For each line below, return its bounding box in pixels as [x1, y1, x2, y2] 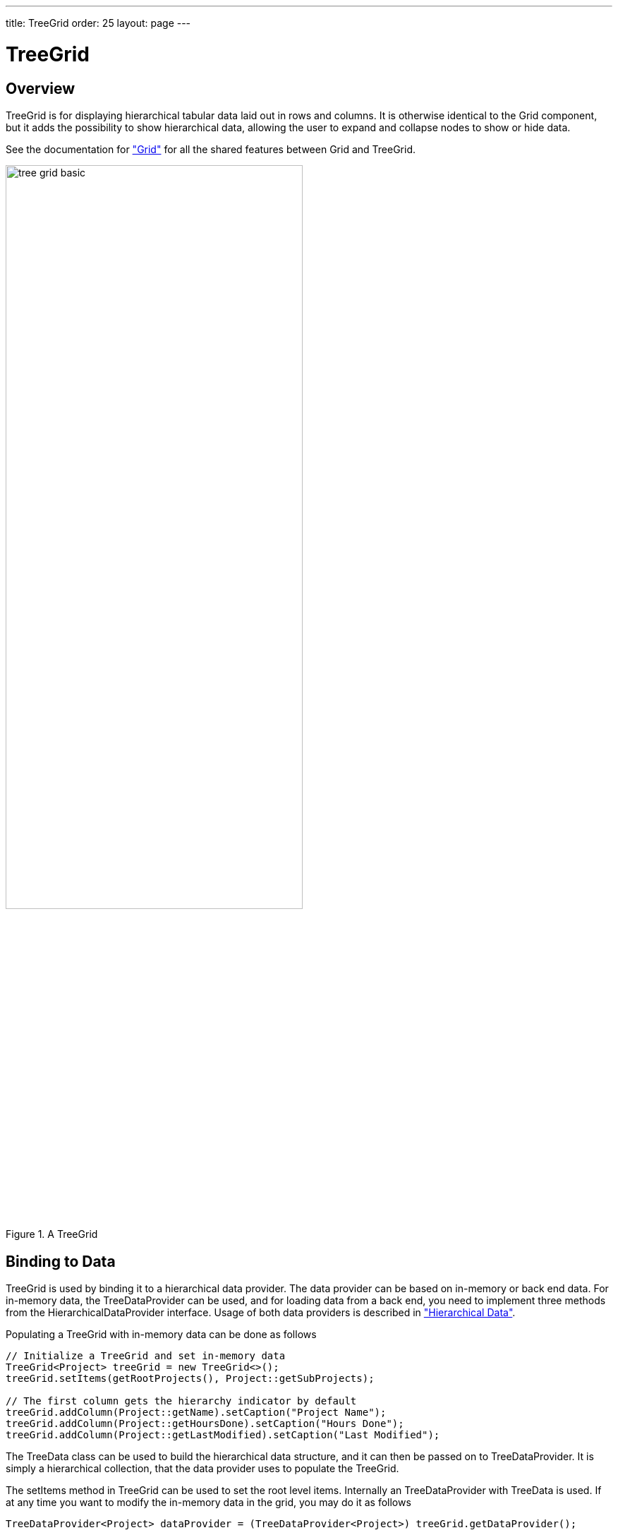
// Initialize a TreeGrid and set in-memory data [6, 1350, 286, 1362]
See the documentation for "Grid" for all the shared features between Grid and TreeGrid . [6, 143, 416, 155]
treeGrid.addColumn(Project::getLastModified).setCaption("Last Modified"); [6, 1429, 440, 1441]
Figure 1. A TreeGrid [6, 1228, 98, 1241]
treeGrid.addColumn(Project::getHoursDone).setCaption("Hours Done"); [6, 1418, 404, 1430]
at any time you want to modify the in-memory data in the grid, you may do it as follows [6, 1496, 411, 1509]
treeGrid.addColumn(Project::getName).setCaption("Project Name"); [6, 1407, 387, 1419]
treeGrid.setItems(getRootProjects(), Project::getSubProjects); [6, 1373, 375, 1385]
